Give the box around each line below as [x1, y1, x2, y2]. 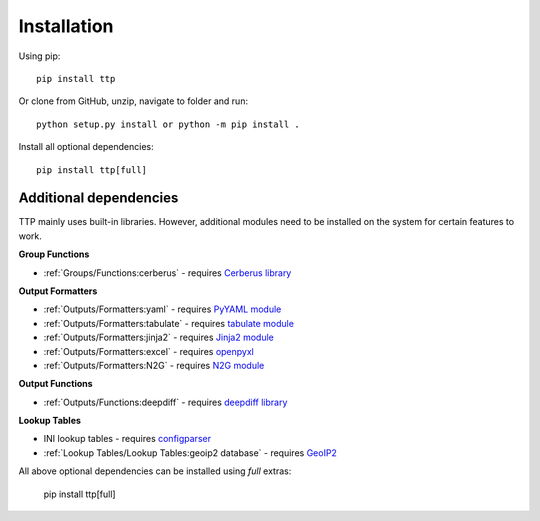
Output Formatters [18, 285, 98, 297]
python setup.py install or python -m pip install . [36, 118, 300, 130]
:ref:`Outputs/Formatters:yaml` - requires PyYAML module [43, 303, 282, 315]
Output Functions [18, 378, 94, 390]
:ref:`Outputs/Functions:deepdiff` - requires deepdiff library [43, 396, 288, 408]
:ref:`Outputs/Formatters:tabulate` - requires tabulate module [43, 317, 295, 329]
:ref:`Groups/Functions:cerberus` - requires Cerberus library [43, 266, 292, 279]
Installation [18, 15, 114, 37]
